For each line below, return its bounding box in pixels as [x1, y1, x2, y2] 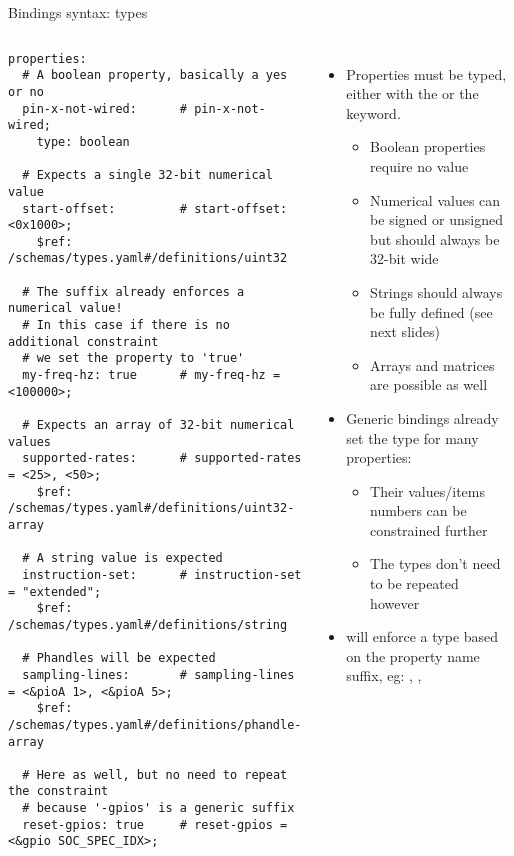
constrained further [370, 519, 488, 540]
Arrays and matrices [370, 354, 495, 375]
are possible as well [370, 374, 488, 395]
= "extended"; [8, 584, 102, 599]
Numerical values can [370, 189, 501, 210]
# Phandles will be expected [22, 651, 216, 666]
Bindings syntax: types [8, 2, 148, 22]
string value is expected [50, 551, 223, 566]
